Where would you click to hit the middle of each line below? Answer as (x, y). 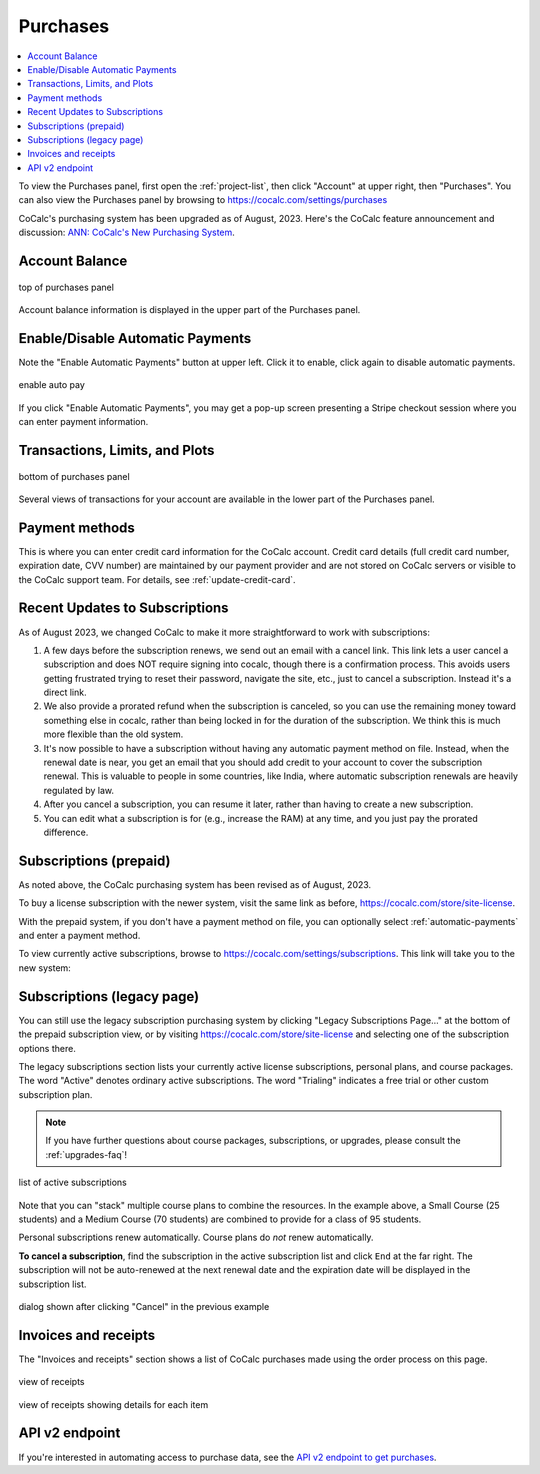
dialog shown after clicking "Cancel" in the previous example (144, 1306)
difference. (66, 832)
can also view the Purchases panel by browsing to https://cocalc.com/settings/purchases (203, 200)
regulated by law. (79, 790)
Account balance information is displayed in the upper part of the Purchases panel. (189, 310)
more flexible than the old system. (113, 734)
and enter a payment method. (79, 936)
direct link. (65, 692)
